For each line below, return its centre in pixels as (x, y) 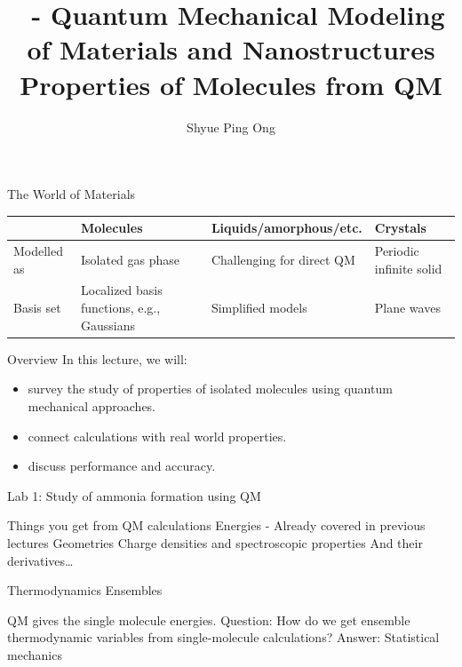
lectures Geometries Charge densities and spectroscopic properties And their (215, 542)
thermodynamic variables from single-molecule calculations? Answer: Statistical (223, 637)
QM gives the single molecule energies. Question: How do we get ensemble (209, 619)
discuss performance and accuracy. (122, 466)
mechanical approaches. (92, 405)
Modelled (39, 251)
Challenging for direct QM (283, 259)
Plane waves (407, 308)
